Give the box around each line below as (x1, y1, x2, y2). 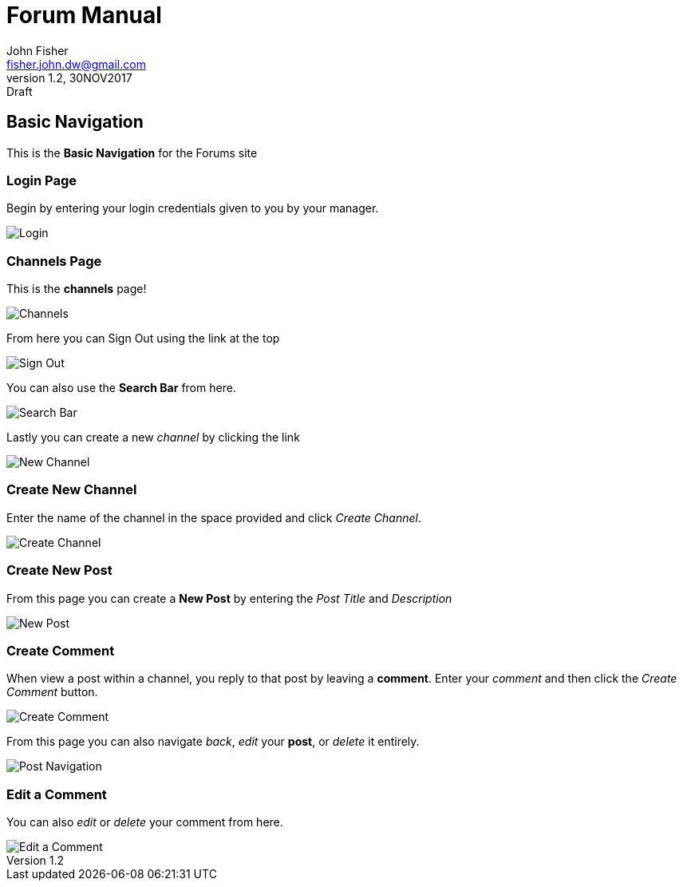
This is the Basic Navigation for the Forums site (6, 145, 258, 160)
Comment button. (6, 685, 98, 699)
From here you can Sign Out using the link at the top (6, 331, 280, 346)
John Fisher (6, 43, 69, 57)
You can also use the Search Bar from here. (6, 381, 236, 395)
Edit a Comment (6, 786, 107, 802)
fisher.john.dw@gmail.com (6, 57, 146, 71)
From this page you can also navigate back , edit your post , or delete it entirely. (6, 735, 420, 749)
